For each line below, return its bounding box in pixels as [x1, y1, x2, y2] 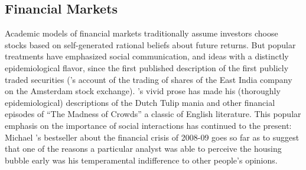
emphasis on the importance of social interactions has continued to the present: [5, 119, 292, 131]
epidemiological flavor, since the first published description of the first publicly [5, 61, 289, 74]
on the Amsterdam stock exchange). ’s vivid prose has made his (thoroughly [5, 85, 281, 97]
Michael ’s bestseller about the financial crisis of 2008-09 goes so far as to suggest [5, 131, 300, 143]
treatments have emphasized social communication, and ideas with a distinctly [5, 50, 289, 62]
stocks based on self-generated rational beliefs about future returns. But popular [5, 38, 296, 51]
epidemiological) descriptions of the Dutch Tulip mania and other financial [5, 96, 275, 108]
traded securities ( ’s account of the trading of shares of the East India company [5, 73, 292, 85]
